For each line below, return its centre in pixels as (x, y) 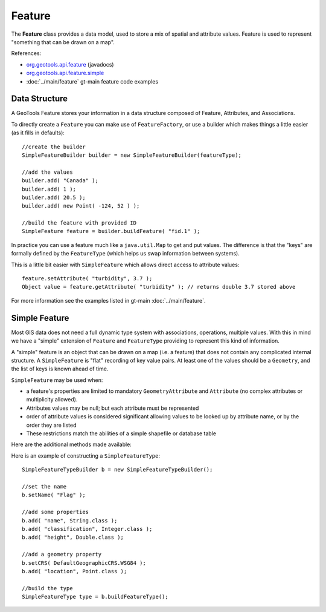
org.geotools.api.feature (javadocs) (70, 64)
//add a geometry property (62, 554)
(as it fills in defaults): (38, 133)
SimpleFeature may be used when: (57, 380)
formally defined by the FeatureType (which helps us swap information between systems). (125, 254)
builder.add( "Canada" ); (60, 181)
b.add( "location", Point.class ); (75, 571)
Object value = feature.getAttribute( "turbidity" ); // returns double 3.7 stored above (159, 287)
